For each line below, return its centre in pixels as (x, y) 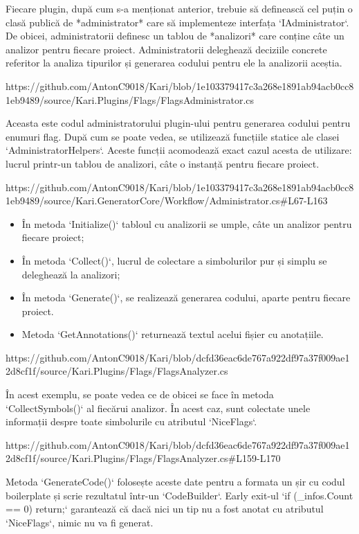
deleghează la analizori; (71, 274)
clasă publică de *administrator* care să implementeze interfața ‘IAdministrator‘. (177, 22)
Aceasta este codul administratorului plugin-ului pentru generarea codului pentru (178, 123)
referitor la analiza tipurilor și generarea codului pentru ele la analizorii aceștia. (174, 63)
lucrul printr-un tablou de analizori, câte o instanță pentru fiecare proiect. (163, 163)
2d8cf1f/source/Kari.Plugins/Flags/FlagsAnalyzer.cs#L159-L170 (143, 458)
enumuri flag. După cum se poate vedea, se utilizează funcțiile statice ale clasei (173, 136)
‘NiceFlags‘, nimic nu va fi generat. (80, 522)
